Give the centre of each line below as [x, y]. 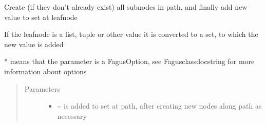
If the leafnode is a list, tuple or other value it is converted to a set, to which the [131, 34]
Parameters [42, 88]
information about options [45, 71]
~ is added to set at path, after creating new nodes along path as [159, 106]
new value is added [34, 44]
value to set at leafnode [41, 17]
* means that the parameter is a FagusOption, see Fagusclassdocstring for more [129, 61]
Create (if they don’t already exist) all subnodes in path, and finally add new [126, 7]
